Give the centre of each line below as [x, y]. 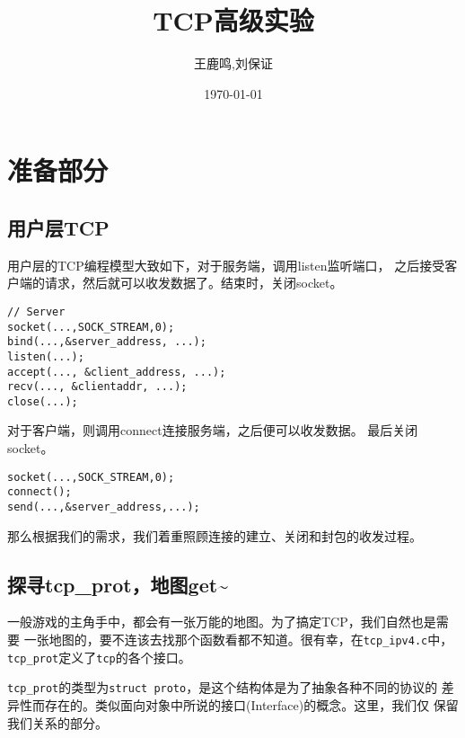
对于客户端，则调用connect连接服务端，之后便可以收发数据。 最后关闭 [213, 430]
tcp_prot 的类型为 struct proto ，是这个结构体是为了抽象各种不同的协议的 [223, 687]
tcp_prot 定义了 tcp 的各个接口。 [99, 657]
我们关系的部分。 [57, 722]
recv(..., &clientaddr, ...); [97, 387]
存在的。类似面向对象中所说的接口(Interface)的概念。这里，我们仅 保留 [251, 705]
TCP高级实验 [233, 20]
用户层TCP [58, 227]
